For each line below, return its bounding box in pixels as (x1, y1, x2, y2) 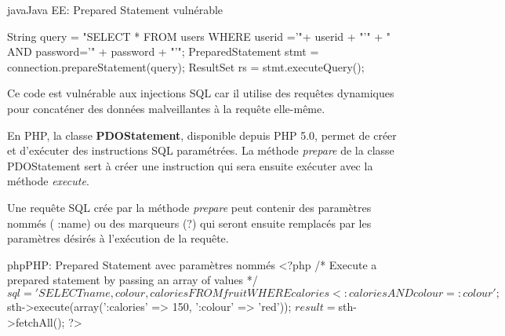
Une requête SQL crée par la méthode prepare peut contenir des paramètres (7, 199, 372, 215)
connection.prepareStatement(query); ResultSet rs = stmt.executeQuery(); (7, 58, 365, 75)
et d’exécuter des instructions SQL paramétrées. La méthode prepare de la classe (7, 142, 394, 159)
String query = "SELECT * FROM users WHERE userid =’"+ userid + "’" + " (7, 27, 391, 44)
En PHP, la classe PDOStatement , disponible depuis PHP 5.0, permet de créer (7, 126, 397, 143)
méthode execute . (7, 173, 89, 189)
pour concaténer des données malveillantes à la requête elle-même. (7, 100, 325, 116)
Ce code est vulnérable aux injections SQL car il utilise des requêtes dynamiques (7, 85, 394, 101)
